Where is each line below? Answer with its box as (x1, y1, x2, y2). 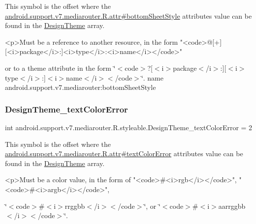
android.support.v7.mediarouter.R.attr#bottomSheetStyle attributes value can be (5, 10, 252, 21)
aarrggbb (218, 200, 246, 211)
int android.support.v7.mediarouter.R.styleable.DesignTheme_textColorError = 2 (5, 122, 253, 132)
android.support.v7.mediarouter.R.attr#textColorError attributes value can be (5, 148, 243, 159)
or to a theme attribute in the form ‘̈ (5, 62, 116, 73)
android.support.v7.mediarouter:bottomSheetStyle (5, 82, 156, 92)
